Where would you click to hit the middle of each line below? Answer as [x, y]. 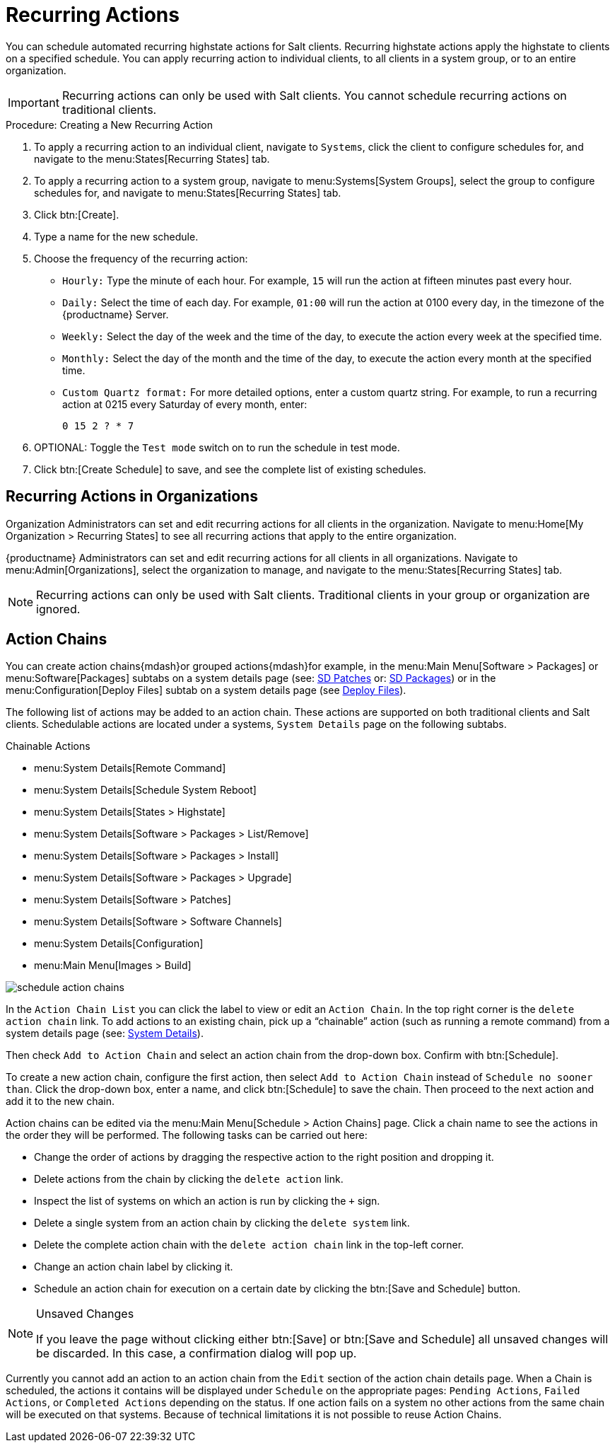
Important [34, 102]
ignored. [58, 609]
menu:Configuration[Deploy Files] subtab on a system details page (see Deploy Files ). [206, 690]
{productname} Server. [116, 314]
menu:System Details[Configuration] [119, 944]
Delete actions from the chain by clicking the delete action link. [189, 1179]
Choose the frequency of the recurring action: [141, 258]
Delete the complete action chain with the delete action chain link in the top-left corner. [249, 1245]
